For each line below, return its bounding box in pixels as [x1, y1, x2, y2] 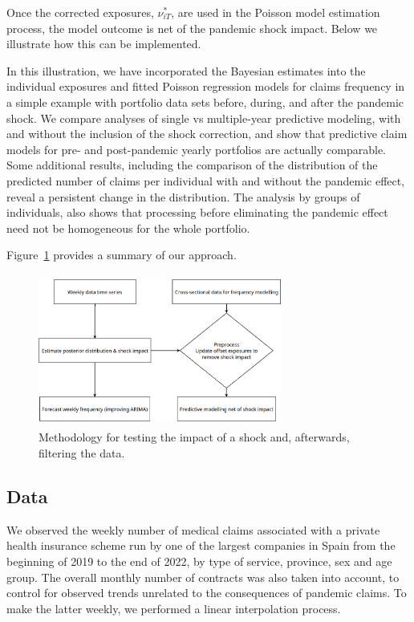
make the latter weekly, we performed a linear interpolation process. [6, 600, 341, 616]
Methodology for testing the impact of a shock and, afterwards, [39, 429, 350, 445]
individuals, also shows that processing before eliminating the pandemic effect [6, 204, 388, 221]
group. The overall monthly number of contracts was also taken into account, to [6, 568, 400, 585]
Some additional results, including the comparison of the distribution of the [6, 157, 378, 173]
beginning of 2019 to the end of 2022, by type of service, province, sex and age [6, 553, 392, 570]
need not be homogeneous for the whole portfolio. [6, 219, 250, 236]
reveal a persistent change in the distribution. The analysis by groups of [6, 188, 360, 205]
